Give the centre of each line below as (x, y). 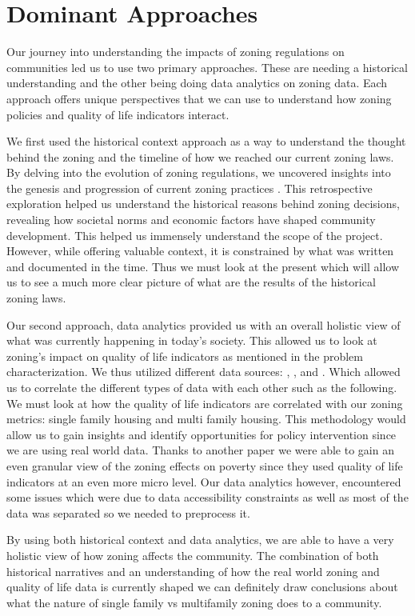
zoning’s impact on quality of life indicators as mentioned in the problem (185, 356)
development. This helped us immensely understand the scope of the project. (195, 235)
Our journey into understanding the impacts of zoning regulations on (176, 52)
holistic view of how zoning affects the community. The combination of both (193, 555)
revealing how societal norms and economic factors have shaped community (191, 220)
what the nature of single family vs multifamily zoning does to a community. (194, 602)
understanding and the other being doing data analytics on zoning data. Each (197, 83)
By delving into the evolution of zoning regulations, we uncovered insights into (199, 172)
